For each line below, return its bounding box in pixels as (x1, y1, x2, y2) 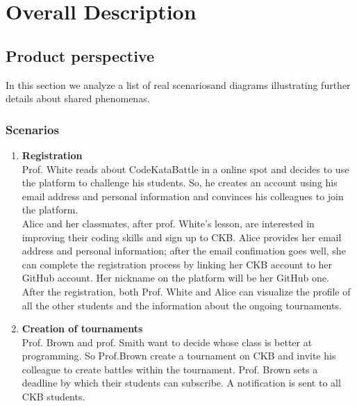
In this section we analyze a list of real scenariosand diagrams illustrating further (6, 77, 351, 92)
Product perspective (6, 44, 154, 66)
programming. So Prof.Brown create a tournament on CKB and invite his (22, 348, 336, 363)
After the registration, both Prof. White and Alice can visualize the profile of (22, 284, 351, 298)
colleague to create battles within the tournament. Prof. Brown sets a (22, 362, 318, 376)
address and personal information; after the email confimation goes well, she (22, 243, 346, 258)
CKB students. (22, 389, 85, 404)
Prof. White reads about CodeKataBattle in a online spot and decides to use (22, 161, 349, 176)
